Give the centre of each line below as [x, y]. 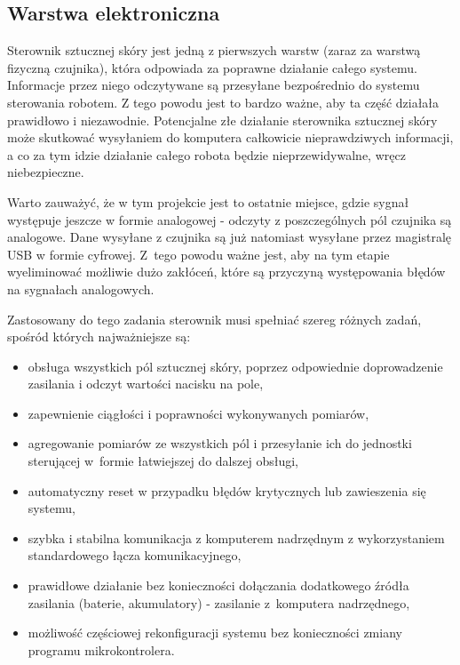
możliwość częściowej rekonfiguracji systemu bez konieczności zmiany [215, 633]
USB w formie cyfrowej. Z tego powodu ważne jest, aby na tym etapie [198, 254]
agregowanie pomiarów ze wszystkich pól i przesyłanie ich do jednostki [220, 443]
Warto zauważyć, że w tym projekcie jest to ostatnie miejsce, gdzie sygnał [208, 201]
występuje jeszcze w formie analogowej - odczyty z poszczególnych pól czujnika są [230, 219]
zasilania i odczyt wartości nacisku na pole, [146, 384]
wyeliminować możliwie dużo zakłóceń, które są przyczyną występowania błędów [226, 272]
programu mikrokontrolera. [101, 649]
